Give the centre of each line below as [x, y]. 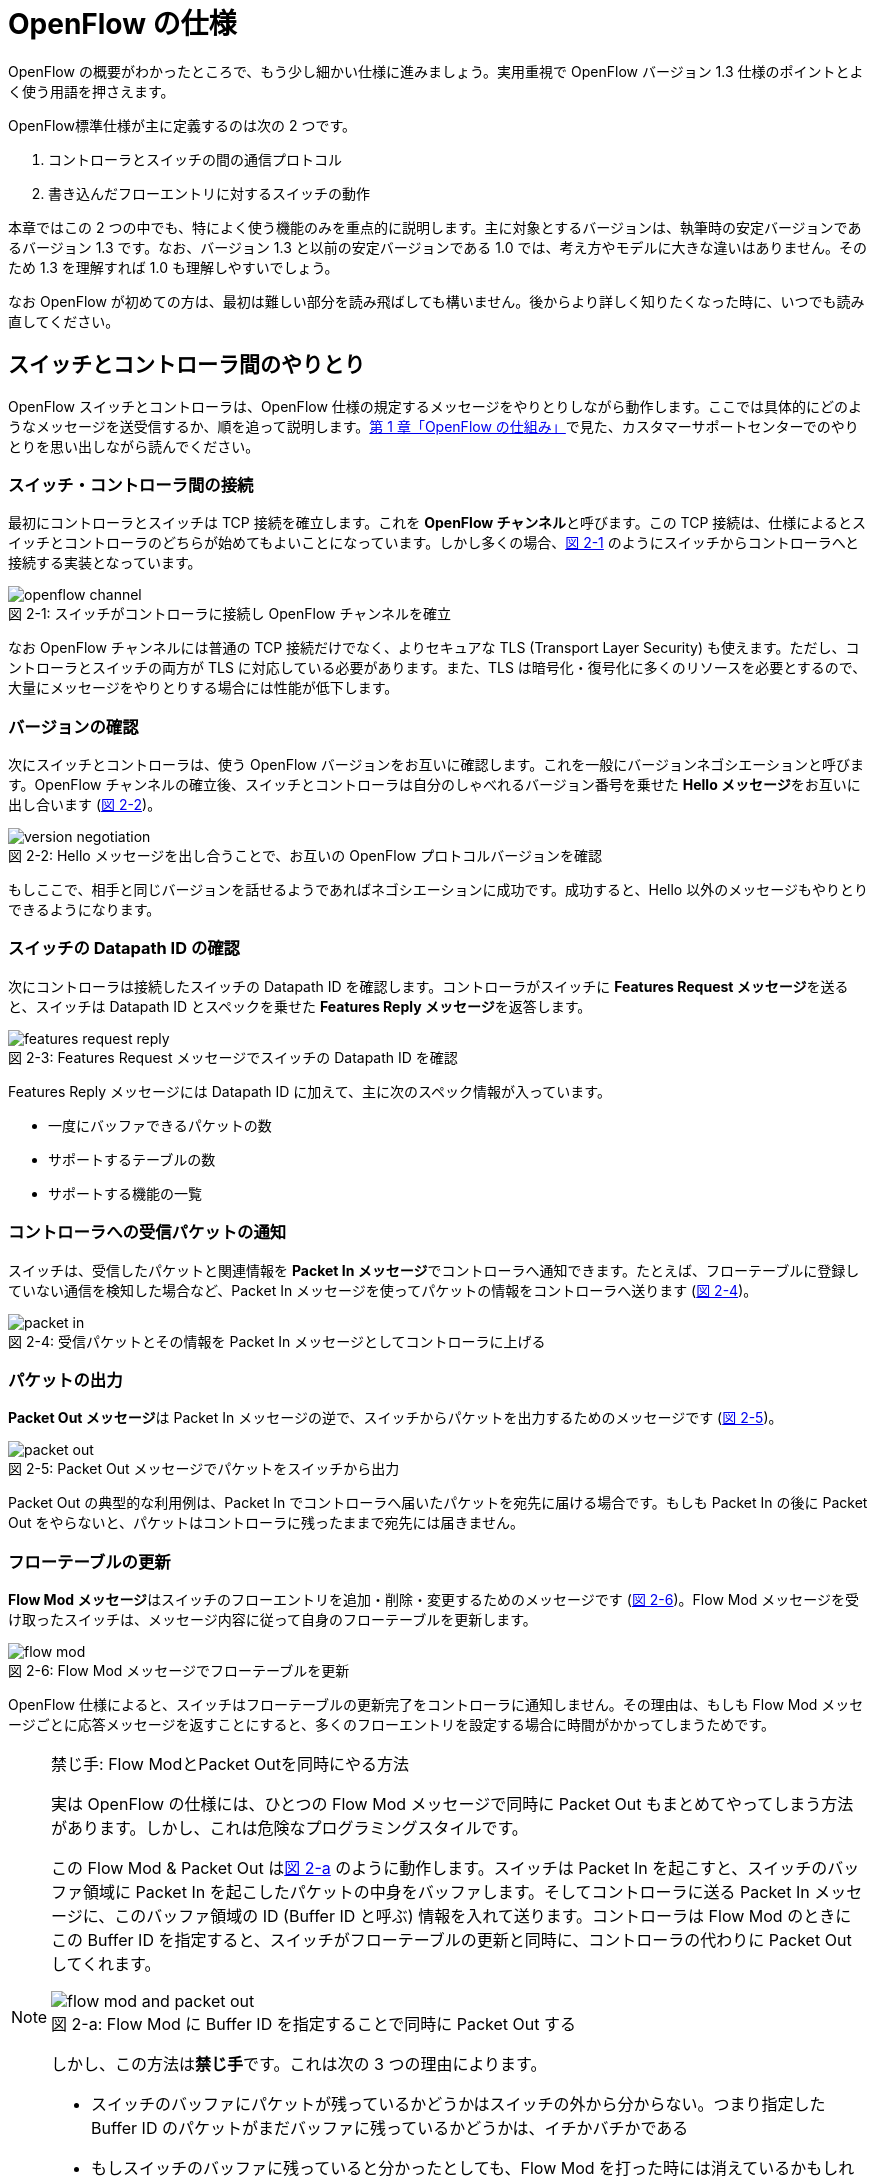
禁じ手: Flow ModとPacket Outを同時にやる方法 [230, 1764]
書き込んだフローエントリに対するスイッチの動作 [209, 193]
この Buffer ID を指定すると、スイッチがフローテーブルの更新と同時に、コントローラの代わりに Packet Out [451, 1940]
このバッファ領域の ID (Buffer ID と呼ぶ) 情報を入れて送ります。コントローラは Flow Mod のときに [483, 1916]
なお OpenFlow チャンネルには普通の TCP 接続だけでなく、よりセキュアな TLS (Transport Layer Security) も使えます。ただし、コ [434, 648]
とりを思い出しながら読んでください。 [134, 446]
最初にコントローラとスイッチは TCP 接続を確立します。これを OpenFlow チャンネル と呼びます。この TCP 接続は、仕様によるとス [437, 523]
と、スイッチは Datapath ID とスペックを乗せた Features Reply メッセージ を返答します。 [300, 1006]
